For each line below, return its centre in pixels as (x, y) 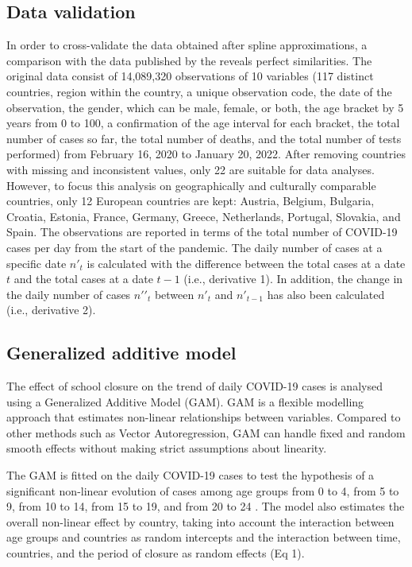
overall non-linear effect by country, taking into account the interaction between (200, 521)
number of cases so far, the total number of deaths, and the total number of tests (204, 138)
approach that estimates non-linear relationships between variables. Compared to (204, 417)
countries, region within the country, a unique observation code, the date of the (199, 91)
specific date (37, 263)
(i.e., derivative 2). (51, 310)
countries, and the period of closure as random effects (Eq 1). (156, 553)
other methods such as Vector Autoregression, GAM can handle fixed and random (206, 432)
